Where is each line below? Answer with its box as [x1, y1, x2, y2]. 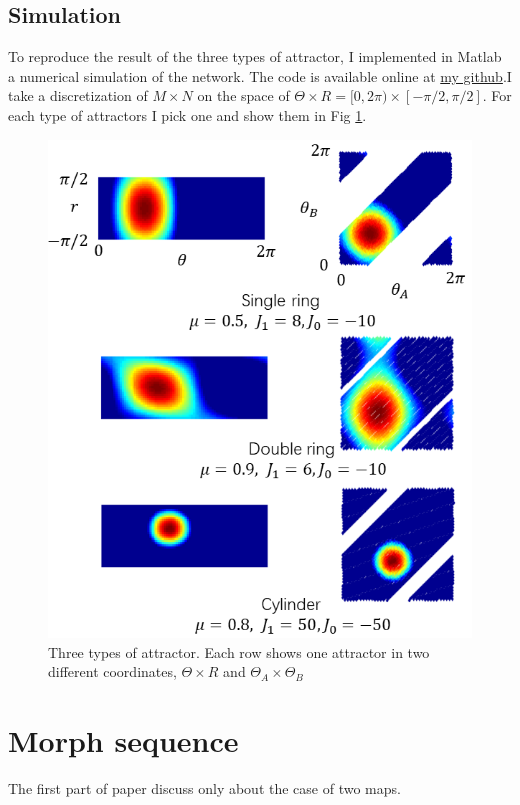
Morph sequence [8, 720, 239, 761]
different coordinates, [48, 661, 177, 682]
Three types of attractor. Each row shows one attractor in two [48, 641, 430, 662]
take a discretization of [8, 85, 148, 106]
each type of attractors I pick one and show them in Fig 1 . [8, 104, 367, 125]
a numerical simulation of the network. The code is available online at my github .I [8, 65, 512, 86]
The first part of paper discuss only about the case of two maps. [8, 778, 401, 799]
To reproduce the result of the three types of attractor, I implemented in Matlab [8, 46, 502, 67]
